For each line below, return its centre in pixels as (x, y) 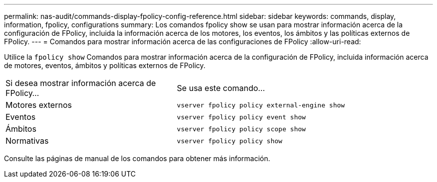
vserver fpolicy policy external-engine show (261, 105)
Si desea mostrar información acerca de (81, 83)
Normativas (27, 141)
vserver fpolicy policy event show (241, 117)
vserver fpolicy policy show (229, 141)
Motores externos (39, 105)
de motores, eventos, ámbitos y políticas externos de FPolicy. (105, 65)
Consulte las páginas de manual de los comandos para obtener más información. (137, 158)
